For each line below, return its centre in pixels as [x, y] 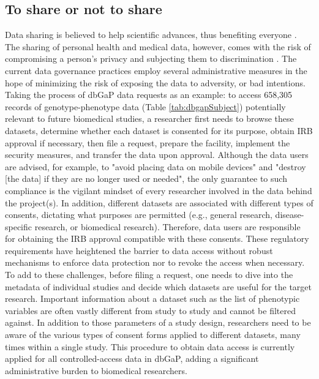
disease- [290, 215]
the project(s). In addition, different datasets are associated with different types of [159, 202]
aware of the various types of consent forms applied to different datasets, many [153, 335]
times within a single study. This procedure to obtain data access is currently [150, 346]
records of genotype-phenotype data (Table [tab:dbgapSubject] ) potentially [145, 106]
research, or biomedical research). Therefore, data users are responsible [167, 226]
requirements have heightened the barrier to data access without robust [139, 250]
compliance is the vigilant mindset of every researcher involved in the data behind [159, 190]
